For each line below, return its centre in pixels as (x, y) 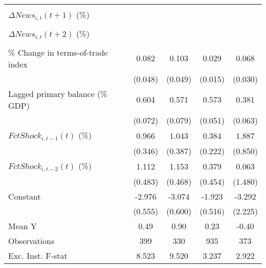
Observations (31, 240)
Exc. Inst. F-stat (38, 255)
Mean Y (23, 226)
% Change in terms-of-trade (58, 52)
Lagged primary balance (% (58, 93)
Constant (25, 196)
